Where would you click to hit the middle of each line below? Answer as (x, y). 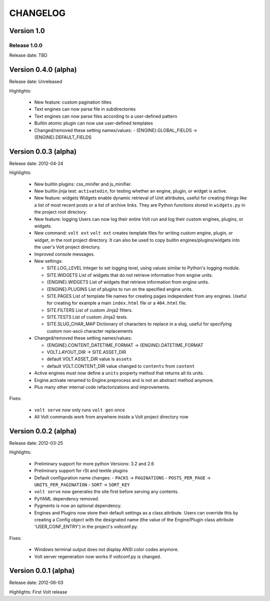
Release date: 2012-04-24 (36, 163)
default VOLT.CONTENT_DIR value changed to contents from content (121, 366)
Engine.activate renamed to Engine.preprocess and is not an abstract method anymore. (124, 380)
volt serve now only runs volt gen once (79, 410)
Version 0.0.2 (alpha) (43, 431)
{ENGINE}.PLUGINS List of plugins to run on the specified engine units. (120, 289)
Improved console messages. (64, 254)
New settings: (48, 261)
